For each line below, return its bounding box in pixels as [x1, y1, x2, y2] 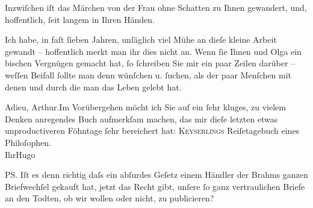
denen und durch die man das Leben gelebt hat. [5, 80, 182, 93]
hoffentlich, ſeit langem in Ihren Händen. [5, 13, 155, 25]
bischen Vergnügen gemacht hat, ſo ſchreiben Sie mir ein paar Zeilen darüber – [5, 57, 296, 69]
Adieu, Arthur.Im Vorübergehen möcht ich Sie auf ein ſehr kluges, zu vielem [5, 101, 286, 113]
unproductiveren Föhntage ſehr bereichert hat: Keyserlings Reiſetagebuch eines [5, 124, 300, 137]
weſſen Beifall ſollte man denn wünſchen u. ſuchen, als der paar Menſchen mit [5, 68, 291, 81]
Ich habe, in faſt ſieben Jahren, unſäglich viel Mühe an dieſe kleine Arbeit [5, 33, 277, 46]
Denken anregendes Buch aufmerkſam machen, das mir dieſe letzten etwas [5, 112, 278, 125]
